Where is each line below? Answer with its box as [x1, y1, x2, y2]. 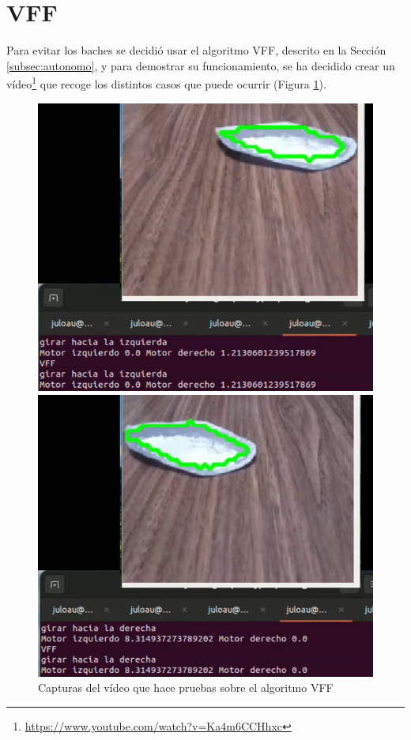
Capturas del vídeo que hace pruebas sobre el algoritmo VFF [38, 679, 334, 696]
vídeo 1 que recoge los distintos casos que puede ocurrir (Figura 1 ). [6, 73, 326, 92]
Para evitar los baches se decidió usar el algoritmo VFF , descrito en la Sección [6, 42, 386, 58]
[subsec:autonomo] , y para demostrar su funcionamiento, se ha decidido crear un [6, 57, 395, 73]
